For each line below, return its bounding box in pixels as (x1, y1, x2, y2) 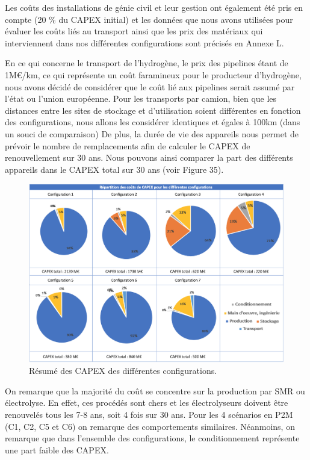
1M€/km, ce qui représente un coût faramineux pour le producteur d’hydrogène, (5, 68, 302, 81)
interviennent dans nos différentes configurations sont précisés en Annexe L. (5, 36, 284, 49)
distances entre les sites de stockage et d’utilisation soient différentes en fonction (5, 104, 301, 116)
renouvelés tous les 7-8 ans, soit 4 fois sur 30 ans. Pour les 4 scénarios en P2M (5, 408, 293, 421)
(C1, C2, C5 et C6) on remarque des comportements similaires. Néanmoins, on (5, 420, 295, 432)
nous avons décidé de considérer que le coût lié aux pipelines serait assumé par (5, 80, 295, 93)
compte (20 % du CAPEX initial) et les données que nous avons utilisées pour (5, 13, 293, 25)
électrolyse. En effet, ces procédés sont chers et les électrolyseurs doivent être (5, 396, 288, 409)
